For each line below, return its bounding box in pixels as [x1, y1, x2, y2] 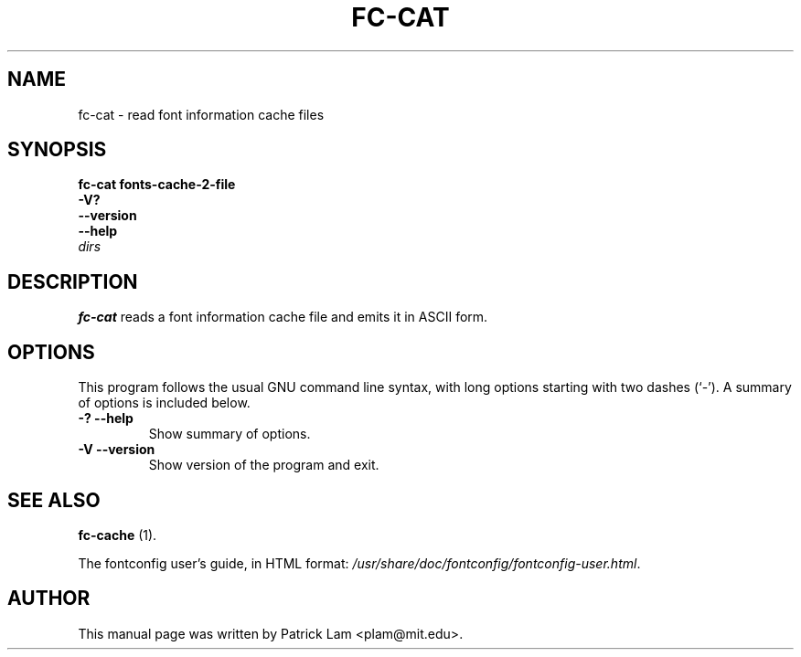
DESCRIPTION [7, 270, 138, 293]
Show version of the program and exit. [148, 457, 379, 473]
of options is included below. [78, 395, 251, 411]
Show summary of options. [148, 426, 311, 442]
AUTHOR [7, 587, 91, 610]
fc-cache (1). [78, 526, 157, 543]
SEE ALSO [7, 488, 101, 512]
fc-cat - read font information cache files [78, 106, 325, 122]
